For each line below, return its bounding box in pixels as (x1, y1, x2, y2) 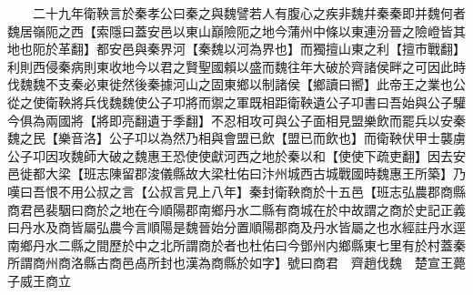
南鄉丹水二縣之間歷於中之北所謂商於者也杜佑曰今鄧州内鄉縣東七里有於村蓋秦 (7, 235, 466, 254)
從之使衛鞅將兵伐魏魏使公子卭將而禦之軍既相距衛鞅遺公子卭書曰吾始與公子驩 (7, 92, 466, 111)
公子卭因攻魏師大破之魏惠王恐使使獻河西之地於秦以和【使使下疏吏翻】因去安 (7, 146, 466, 165)
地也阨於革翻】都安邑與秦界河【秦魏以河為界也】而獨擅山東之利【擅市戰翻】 (7, 39, 466, 58)
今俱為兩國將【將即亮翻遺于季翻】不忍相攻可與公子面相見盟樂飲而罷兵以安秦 (7, 110, 466, 129)
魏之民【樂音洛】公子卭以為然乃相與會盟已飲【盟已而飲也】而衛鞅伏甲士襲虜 (7, 128, 466, 147)
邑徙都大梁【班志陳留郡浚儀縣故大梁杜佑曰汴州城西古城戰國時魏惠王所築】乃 (7, 164, 466, 183)
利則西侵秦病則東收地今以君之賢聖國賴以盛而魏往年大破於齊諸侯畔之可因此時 (7, 56, 466, 76)
